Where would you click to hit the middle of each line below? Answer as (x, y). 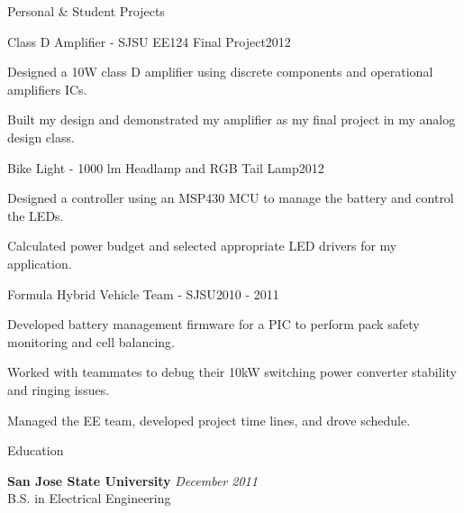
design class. (41, 137)
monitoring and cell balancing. (91, 341)
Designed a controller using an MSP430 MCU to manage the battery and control (231, 198)
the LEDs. (36, 215)
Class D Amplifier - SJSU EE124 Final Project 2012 (149, 41)
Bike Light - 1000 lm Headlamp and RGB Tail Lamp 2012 (166, 167)
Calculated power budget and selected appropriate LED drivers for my (202, 246)
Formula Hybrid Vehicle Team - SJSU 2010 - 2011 (143, 293)
